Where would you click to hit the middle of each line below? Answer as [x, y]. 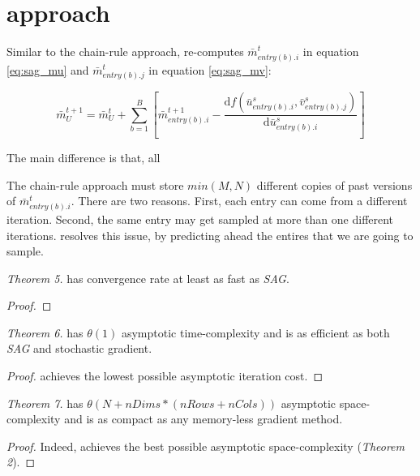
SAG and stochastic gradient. [79, 348]
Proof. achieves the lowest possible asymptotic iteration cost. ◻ [165, 376]
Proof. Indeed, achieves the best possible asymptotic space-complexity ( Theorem [206, 446]
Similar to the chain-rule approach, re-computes [125, 51]
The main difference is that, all [84, 158]
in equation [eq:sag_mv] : [210, 69]
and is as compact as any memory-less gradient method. [204, 419]
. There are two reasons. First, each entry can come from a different [239, 201]
